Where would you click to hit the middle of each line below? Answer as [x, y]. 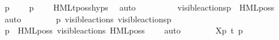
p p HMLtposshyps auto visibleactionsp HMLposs [139, 7]
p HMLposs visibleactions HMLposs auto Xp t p [124, 30]
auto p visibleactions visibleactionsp [88, 19]
